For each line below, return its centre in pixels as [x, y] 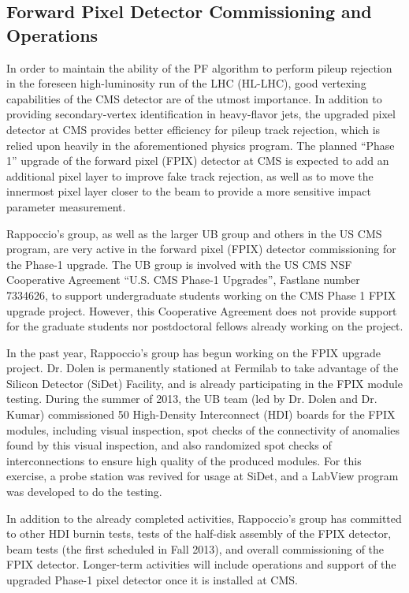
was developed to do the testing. [84, 492]
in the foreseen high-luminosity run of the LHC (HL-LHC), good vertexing [186, 83]
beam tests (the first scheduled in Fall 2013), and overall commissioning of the [195, 548]
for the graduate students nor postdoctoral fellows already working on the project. [205, 326]
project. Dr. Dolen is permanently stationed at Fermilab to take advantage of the [203, 368]
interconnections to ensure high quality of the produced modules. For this [184, 460]
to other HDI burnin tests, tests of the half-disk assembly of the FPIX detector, [199, 533]
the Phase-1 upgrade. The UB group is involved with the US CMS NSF [179, 264]
